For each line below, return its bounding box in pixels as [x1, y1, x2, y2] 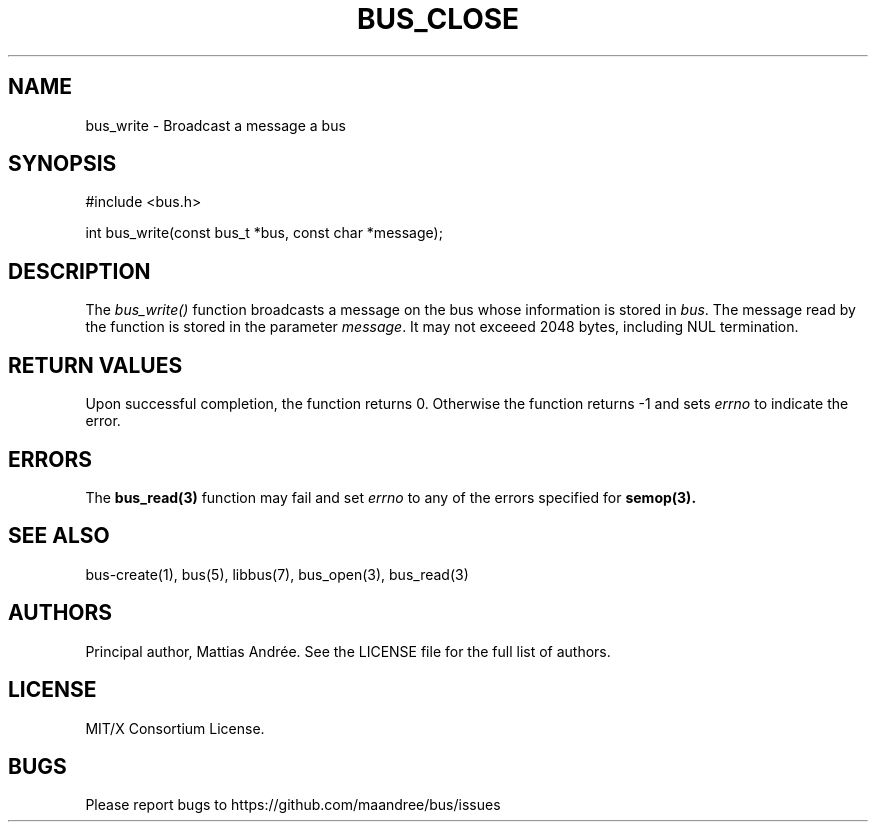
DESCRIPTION [8, 258, 151, 284]
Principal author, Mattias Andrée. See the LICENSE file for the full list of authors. [85, 642, 611, 660]
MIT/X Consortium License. [85, 719, 265, 737]
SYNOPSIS [8, 151, 117, 177]
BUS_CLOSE [356, 2, 520, 36]
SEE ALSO [8, 523, 110, 549]
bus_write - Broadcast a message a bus [85, 116, 346, 134]
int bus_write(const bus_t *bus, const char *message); [85, 224, 443, 242]
